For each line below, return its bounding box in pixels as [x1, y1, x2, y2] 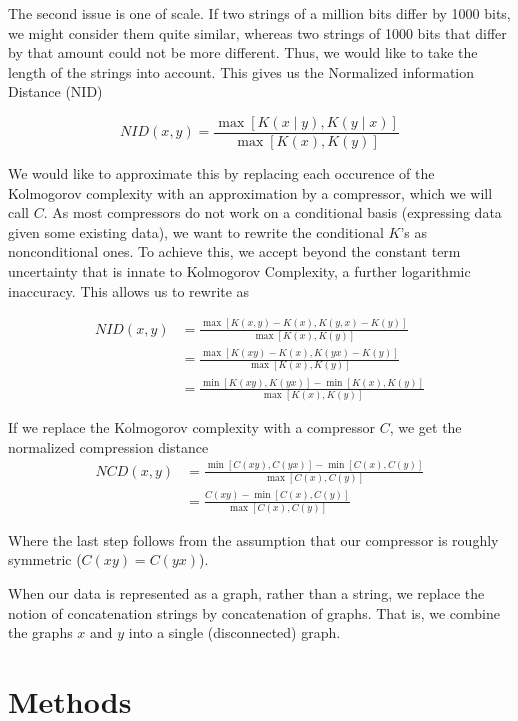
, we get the [389, 417, 462, 438]
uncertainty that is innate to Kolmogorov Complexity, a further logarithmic [8, 261, 471, 281]
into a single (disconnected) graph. [128, 622, 341, 643]
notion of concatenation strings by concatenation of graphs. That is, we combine [8, 602, 500, 623]
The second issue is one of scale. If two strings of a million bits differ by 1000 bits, [8, 3, 511, 23]
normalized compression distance [8, 436, 209, 457]
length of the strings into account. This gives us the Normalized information [8, 61, 475, 82]
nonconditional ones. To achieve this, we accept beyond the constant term [8, 241, 461, 262]
